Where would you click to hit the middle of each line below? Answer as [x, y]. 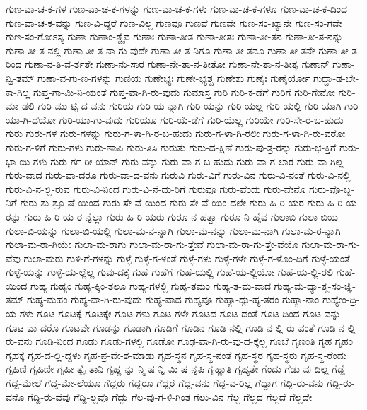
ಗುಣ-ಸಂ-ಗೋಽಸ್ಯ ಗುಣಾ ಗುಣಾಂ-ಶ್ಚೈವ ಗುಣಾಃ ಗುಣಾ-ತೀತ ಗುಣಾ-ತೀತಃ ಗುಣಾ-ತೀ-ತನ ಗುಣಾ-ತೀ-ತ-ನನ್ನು [174, 36]
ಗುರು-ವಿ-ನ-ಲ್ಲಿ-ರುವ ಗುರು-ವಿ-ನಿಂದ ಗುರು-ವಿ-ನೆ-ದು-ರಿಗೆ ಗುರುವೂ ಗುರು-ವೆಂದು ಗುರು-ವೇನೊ [156, 188]
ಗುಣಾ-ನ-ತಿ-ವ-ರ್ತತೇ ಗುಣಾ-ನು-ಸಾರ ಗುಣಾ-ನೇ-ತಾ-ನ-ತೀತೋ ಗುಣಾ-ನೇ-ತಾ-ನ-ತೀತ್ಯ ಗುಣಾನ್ [177, 64]
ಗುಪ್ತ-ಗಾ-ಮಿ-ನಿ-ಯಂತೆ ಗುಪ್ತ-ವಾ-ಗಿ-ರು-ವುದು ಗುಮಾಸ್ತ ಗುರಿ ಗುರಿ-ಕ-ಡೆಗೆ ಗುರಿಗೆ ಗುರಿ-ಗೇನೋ [184, 92]
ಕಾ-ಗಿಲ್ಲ [18, 92]
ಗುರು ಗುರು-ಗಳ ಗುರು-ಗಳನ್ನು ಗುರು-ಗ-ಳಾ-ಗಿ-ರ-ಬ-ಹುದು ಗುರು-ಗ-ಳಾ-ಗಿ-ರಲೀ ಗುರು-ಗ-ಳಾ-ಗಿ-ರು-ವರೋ [176, 133]
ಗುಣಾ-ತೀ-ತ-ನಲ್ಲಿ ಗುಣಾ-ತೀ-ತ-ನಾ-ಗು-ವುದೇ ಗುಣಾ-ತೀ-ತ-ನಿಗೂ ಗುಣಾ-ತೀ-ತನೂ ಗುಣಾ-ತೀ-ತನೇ [161, 50]
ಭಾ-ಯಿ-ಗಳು [27, 161]
